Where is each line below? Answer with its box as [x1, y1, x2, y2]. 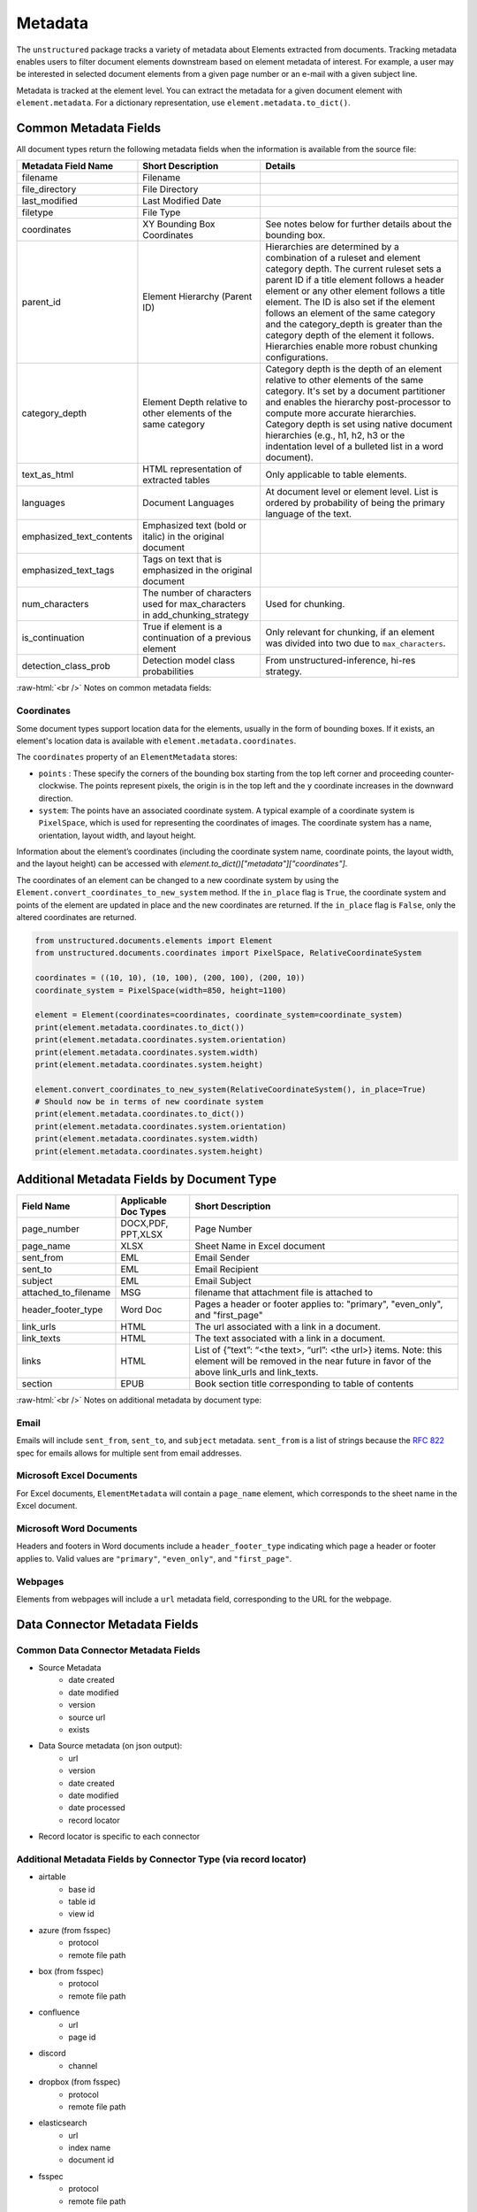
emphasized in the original [142, 565, 253, 577]
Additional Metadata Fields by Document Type [16, 1172, 277, 1187]
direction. [38, 793, 73, 803]
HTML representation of [142, 463, 243, 475]
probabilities [142, 665, 194, 678]
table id [68, 1896, 96, 1907]
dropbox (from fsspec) [38, 2077, 121, 2087]
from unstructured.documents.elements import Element [34, 936, 273, 946]
